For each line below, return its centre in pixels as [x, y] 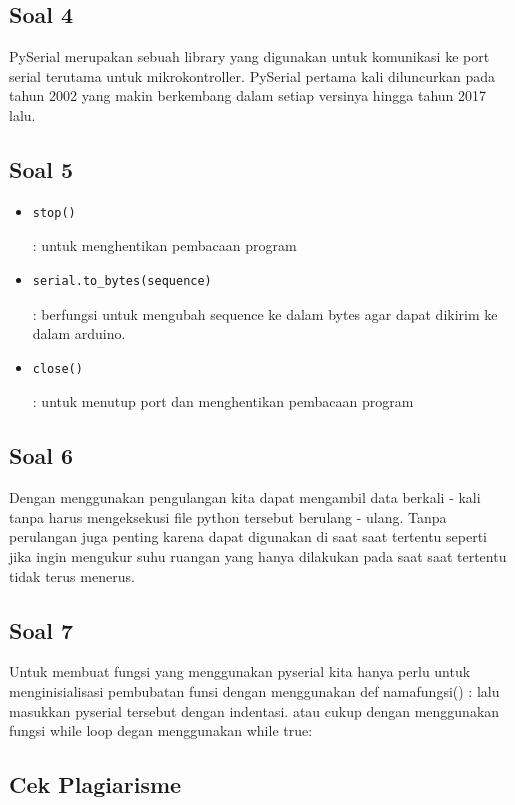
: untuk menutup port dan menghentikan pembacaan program [223, 401]
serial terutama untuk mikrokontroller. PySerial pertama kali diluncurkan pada [252, 75]
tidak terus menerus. [72, 575]
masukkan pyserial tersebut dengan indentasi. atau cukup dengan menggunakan [254, 710]
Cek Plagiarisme [95, 784]
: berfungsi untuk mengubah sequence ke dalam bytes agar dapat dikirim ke [265, 313]
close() [57, 368]
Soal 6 [41, 455]
